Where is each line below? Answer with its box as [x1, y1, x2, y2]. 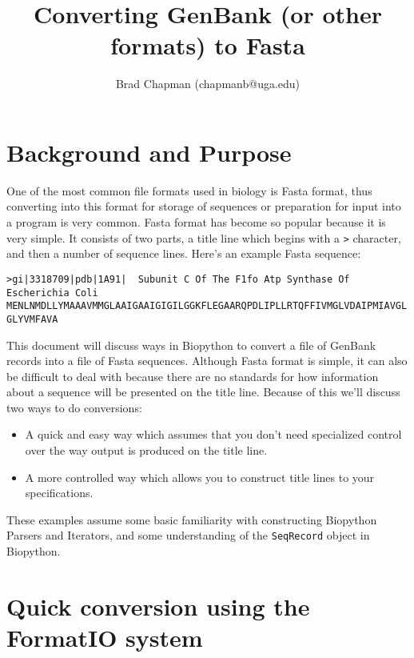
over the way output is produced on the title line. [25, 442, 268, 459]
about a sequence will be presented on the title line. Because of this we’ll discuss [6, 383, 400, 400]
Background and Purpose [6, 135, 292, 168]
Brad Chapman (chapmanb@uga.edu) [115, 75, 301, 92]
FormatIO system [6, 621, 203, 654]
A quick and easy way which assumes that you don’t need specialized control [25, 426, 402, 443]
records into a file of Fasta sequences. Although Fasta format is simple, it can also [6, 352, 408, 369]
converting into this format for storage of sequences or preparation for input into [6, 198, 401, 215]
